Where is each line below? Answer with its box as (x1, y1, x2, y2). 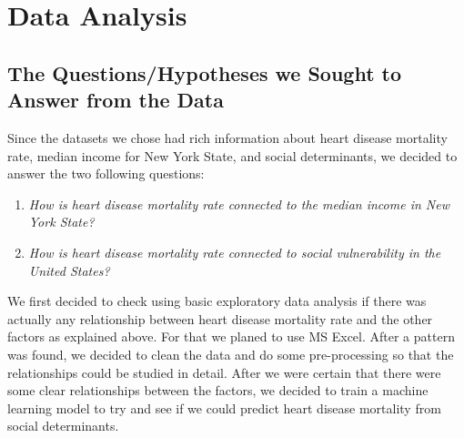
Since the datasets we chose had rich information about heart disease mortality (7, 127, 448, 147)
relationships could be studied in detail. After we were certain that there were (7, 362, 441, 382)
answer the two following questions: (7, 164, 205, 183)
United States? (28, 260, 110, 280)
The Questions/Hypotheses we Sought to (7, 58, 402, 87)
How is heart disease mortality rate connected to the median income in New (28, 194, 449, 213)
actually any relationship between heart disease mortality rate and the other (7, 309, 433, 328)
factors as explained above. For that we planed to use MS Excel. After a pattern (7, 327, 455, 346)
